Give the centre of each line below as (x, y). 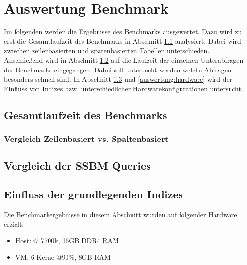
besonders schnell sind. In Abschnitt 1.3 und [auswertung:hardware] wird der (118, 79)
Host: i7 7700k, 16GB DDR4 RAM (67, 240)
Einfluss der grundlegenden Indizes (94, 194)
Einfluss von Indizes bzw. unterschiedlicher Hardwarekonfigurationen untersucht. (123, 88)
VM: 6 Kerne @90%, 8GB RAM (63, 256)
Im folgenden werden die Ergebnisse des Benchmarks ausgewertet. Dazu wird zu (123, 31)
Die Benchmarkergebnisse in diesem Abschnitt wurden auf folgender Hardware (121, 214)
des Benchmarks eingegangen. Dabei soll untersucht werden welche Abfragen (118, 69)
